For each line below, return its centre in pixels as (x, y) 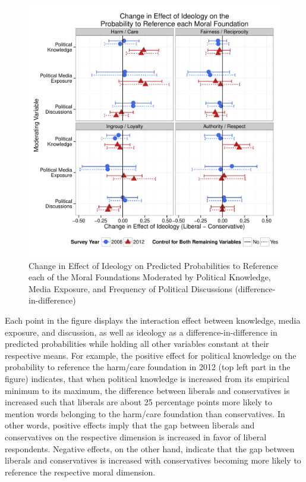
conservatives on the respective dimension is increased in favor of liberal (136, 436)
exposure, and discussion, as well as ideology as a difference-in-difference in (141, 332)
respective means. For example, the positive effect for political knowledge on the (151, 355)
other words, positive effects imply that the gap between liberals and (130, 425)
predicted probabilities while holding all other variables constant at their (137, 344)
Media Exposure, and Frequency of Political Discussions (130, 288)
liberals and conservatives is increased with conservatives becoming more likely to (153, 460)
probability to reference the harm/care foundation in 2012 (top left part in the (148, 367)
